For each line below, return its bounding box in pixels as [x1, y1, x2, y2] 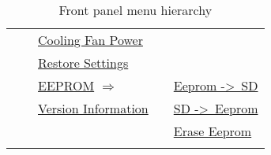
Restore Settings [38, 54, 129, 72]
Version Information [38, 99, 149, 117]
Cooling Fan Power [38, 31, 143, 49]
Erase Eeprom [173, 122, 252, 140]
